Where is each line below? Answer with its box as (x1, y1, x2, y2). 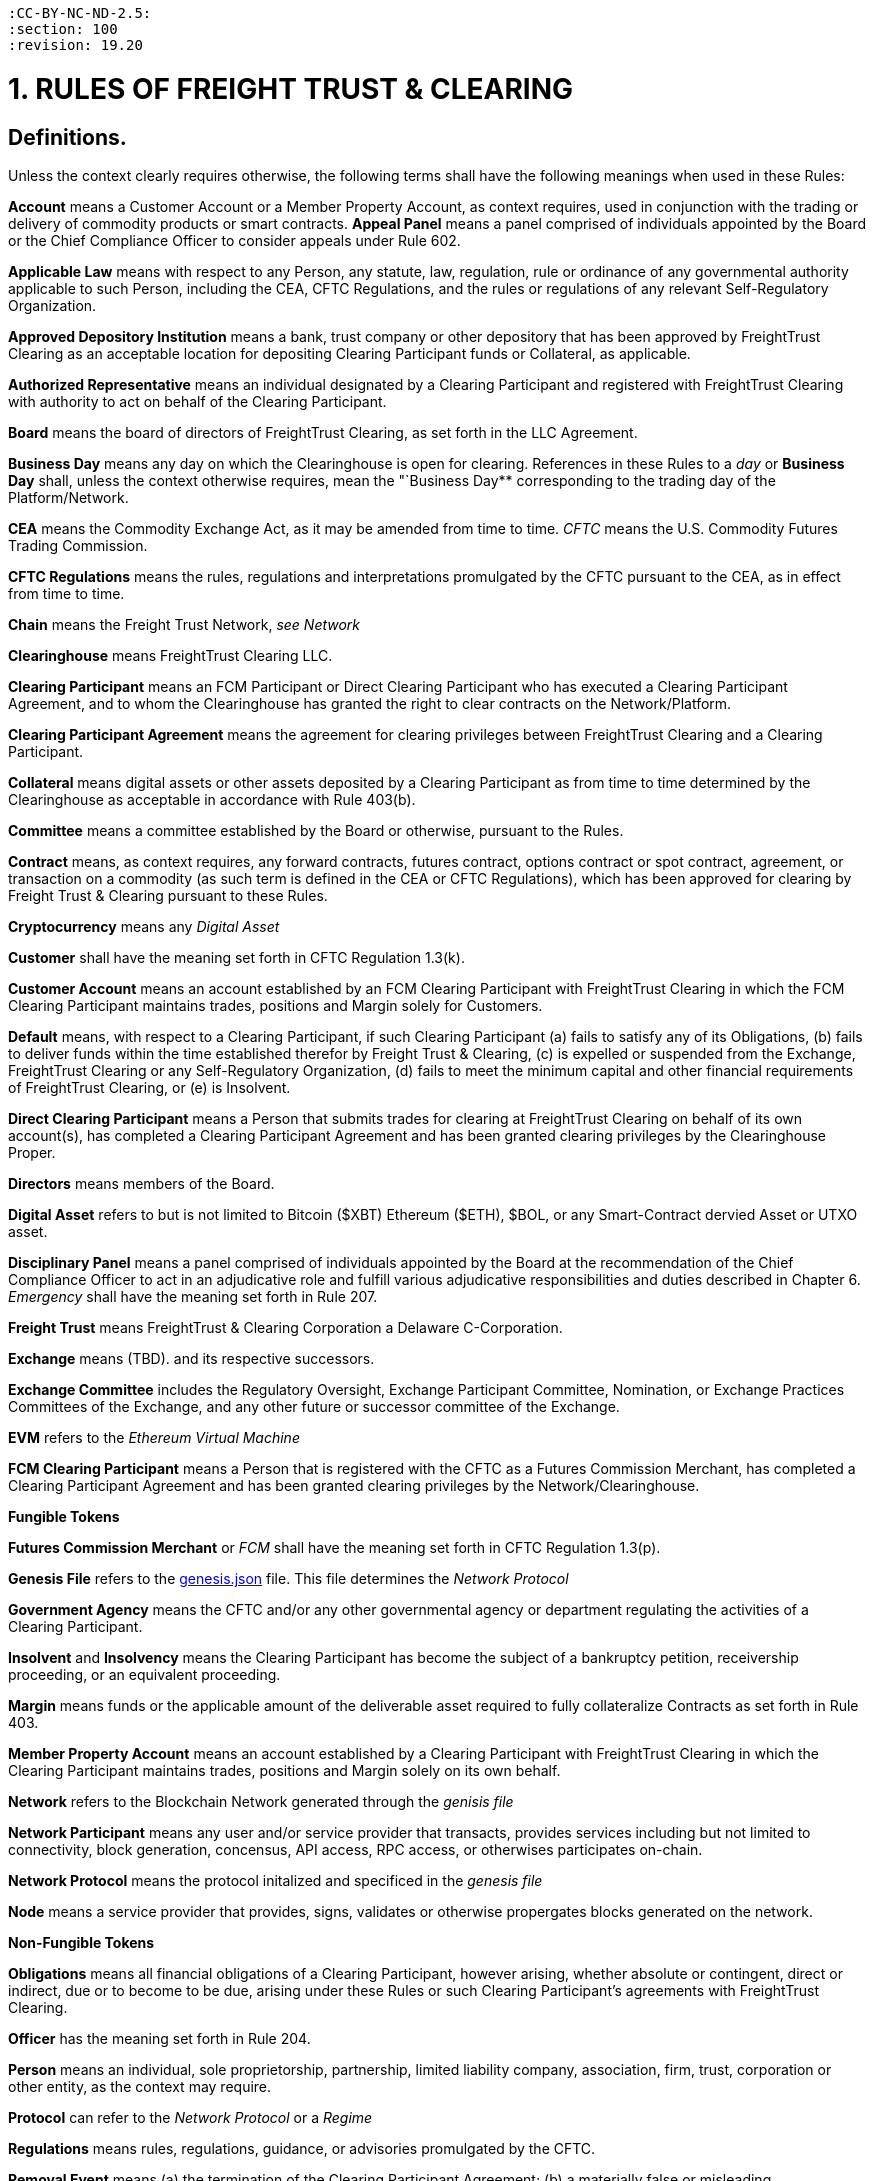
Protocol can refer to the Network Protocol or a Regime (8, 2108, 373, 2126)
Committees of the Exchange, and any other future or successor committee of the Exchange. (8, 1397, 620, 1415)
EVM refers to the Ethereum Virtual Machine (8, 1428, 300, 1446)
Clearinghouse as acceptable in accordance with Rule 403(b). (8, 790, 416, 808)
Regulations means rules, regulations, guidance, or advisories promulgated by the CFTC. (8, 2139, 596, 2157)
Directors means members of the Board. (8, 1174, 275, 1192)
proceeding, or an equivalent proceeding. (8, 1665, 281, 1683)
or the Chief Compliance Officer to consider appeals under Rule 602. (8, 231, 461, 249)
